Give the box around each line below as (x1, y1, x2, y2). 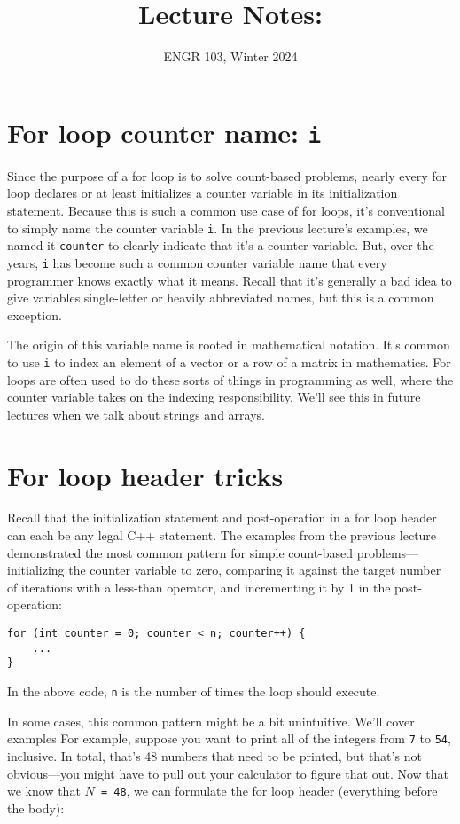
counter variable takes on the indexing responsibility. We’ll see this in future (7, 388, 421, 406)
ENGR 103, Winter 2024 (163, 47, 298, 66)
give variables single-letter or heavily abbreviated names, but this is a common (7, 288, 434, 307)
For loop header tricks (7, 457, 284, 493)
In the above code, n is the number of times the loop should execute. (7, 682, 380, 700)
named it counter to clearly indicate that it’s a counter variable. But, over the (7, 236, 434, 255)
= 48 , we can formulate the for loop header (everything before (100, 781, 438, 800)
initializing (7, 561, 65, 579)
